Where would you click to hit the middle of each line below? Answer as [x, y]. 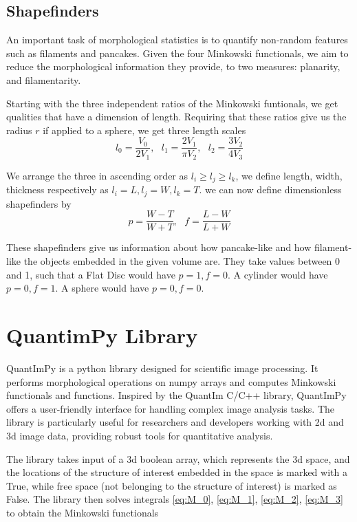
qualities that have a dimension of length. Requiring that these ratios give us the [176, 117]
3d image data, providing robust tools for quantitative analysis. [140, 435]
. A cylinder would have [278, 274]
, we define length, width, [289, 175]
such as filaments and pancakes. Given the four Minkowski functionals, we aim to [177, 53]
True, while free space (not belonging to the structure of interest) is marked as [172, 485]
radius [19, 130]
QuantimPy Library [102, 335]
